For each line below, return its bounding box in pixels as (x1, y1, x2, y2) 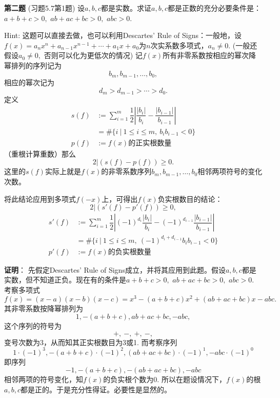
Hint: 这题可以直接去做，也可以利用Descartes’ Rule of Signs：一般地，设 (4, 30, 242, 41)
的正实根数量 (128, 139, 172, 147)
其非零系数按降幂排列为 (4, 302, 83, 313)
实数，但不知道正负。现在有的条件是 (4, 274, 126, 285)
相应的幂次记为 (4, 77, 54, 88)
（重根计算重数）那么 (4, 148, 76, 159)
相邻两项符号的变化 (197, 166, 263, 177)
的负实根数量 (108, 248, 151, 256)
